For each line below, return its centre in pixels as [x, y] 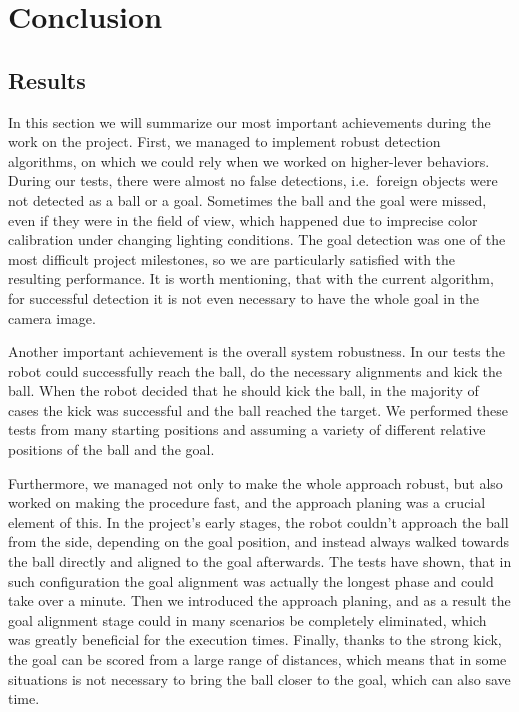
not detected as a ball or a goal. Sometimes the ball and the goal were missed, [247, 199]
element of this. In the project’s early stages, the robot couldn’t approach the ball [258, 521]
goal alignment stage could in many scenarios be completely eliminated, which [247, 619]
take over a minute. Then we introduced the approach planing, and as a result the [259, 600]
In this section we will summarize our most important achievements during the [249, 121]
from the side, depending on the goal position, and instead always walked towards [258, 541]
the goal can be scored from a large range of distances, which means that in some [257, 659]
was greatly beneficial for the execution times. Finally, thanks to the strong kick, [255, 639]
